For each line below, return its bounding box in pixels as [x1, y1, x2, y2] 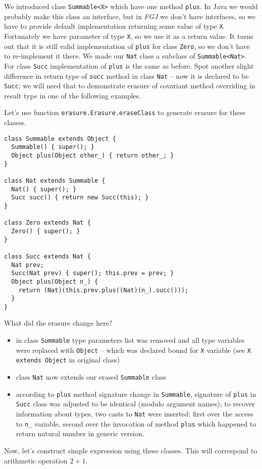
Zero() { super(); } [11, 227, 80, 235]
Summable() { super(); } [11, 143, 94, 151]
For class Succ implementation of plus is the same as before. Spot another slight [4, 60, 254, 71]
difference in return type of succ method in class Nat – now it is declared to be [4, 70, 249, 81]
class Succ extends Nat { [4, 252, 91, 260]
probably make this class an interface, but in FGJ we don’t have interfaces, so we [4, 11, 255, 21]
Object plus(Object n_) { [11, 278, 98, 285]
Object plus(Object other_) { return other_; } [11, 152, 174, 159]
